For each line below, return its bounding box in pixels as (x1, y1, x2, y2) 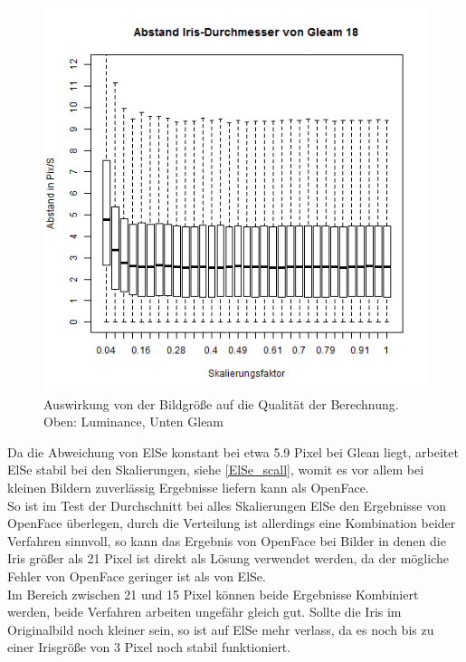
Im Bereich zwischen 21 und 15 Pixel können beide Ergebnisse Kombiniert (7, 584, 419, 603)
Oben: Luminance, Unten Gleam (43, 412, 224, 431)
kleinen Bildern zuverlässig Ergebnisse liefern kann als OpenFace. (7, 477, 369, 496)
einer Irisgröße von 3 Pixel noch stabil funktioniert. (7, 638, 291, 657)
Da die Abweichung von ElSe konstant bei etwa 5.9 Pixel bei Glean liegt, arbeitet (7, 442, 459, 461)
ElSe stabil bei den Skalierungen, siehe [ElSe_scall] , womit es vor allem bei (7, 460, 424, 479)
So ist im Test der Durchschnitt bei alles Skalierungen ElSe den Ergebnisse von (7, 495, 446, 514)
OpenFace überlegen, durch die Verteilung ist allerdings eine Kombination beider (7, 513, 456, 532)
